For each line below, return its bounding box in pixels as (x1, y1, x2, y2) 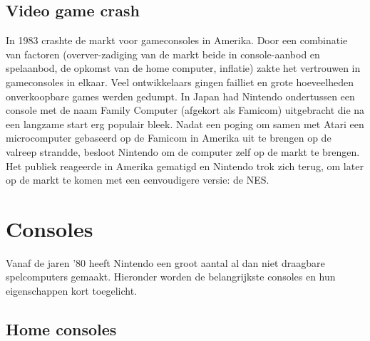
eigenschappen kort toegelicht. (6, 283, 138, 298)
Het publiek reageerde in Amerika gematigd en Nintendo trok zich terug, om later (6, 158, 364, 173)
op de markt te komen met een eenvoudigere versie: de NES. (6, 172, 269, 187)
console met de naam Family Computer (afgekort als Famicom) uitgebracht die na (6, 103, 365, 117)
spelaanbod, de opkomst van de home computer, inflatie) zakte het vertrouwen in (6, 61, 361, 75)
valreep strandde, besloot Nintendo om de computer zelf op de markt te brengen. (6, 144, 360, 159)
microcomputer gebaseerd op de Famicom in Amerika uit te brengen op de (6, 130, 332, 145)
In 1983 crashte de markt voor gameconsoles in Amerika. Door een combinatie (6, 33, 348, 48)
